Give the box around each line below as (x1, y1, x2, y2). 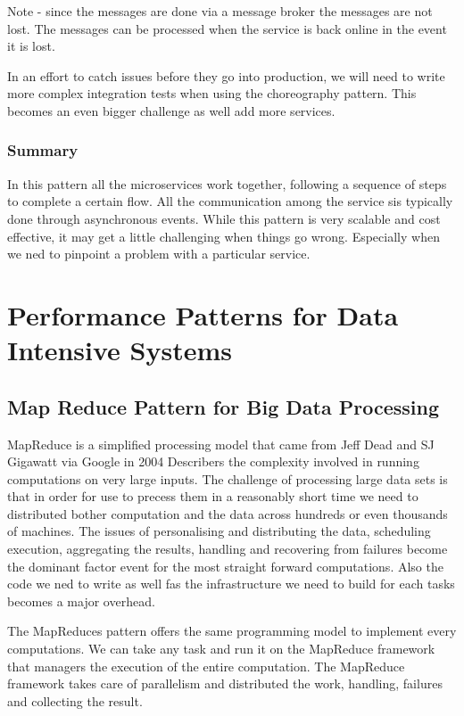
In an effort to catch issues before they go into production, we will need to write (7, 66, 445, 85)
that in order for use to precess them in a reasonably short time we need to (7, 487, 418, 506)
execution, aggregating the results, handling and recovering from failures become (7, 539, 448, 558)
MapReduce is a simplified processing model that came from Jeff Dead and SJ (7, 434, 435, 453)
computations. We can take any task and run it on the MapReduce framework (7, 639, 435, 658)
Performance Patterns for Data (7, 296, 399, 333)
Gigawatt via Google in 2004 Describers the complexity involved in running (7, 452, 419, 471)
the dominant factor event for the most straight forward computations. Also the (7, 556, 443, 575)
